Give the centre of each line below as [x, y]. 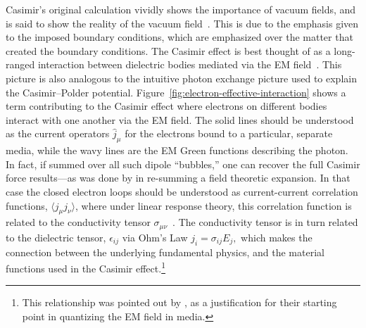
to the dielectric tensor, [56, 237]
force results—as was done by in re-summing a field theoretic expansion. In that [178, 178]
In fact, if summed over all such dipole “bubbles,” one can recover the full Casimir [183, 164]
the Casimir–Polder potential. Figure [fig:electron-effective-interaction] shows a [176, 92]
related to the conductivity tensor [78, 222]
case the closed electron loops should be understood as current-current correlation [182, 191]
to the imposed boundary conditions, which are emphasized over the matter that [179, 37]
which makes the [277, 237]
